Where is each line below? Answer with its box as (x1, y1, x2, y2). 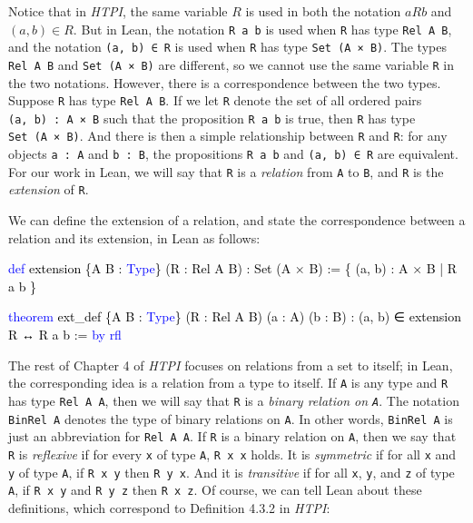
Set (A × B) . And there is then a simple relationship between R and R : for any (8, 126, 448, 145)
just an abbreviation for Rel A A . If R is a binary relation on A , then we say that (8, 427, 457, 446)
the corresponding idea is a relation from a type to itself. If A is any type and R (8, 373, 448, 392)
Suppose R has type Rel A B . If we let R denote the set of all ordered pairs (8, 91, 422, 110)
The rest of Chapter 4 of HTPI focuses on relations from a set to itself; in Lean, (8, 355, 453, 374)
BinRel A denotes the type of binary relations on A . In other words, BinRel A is (8, 409, 453, 428)
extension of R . (8, 180, 89, 199)
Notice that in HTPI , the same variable (8, 2, 228, 20)
